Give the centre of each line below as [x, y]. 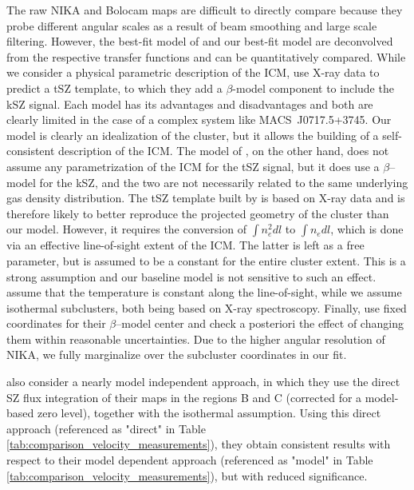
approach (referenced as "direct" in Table [106, 428]
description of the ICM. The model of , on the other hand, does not [224, 151]
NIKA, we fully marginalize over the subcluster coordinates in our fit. [177, 355]
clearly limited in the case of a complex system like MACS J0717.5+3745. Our [199, 120]
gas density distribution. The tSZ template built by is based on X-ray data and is [206, 198]
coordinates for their [56, 323]
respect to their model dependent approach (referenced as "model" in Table [190, 460]
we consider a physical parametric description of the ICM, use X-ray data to [193, 72]
